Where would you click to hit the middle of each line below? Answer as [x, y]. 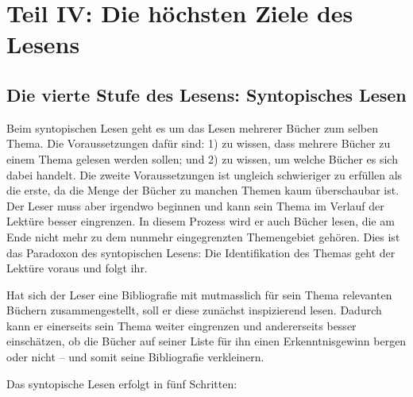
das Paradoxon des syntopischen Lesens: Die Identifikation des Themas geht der [201, 252]
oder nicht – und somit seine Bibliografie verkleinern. [135, 357]
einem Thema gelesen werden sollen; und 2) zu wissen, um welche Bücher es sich [202, 158]
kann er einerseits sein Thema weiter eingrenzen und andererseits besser [181, 325]
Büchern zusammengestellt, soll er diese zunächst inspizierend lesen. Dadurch [194, 310]
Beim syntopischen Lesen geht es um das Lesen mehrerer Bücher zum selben [193, 127]
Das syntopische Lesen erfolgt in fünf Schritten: [122, 383]
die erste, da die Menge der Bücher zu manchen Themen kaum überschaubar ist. [203, 190]
